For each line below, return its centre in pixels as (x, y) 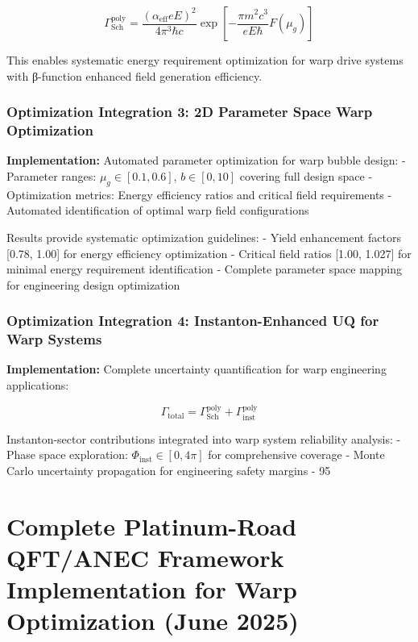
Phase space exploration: (67, 454)
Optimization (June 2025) (153, 621)
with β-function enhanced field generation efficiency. (135, 75)
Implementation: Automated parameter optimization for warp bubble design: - (206, 160)
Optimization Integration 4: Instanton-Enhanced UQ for (193, 321)
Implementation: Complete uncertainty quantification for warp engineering (197, 369)
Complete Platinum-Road (152, 525)
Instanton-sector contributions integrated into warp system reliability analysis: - (204, 438)
